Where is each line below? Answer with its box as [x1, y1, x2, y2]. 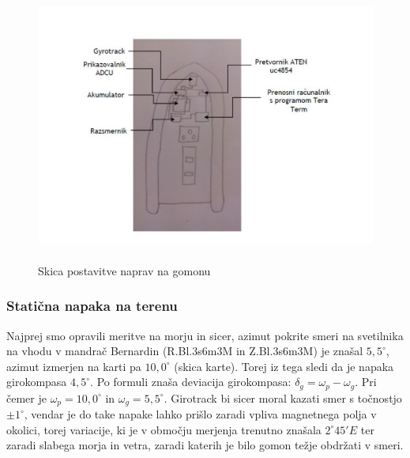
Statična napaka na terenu [6, 296, 178, 316]
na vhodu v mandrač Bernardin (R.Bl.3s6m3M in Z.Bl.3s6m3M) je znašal [6, 343, 363, 359]
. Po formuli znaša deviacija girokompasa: [90, 373, 292, 390]
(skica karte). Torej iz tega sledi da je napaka [174, 358, 394, 374]
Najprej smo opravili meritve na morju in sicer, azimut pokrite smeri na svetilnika [6, 327, 404, 343]
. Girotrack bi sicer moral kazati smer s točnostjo [164, 389, 402, 406]
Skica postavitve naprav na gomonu [38, 262, 211, 278]
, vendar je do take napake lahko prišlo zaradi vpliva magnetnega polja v [24, 406, 377, 422]
